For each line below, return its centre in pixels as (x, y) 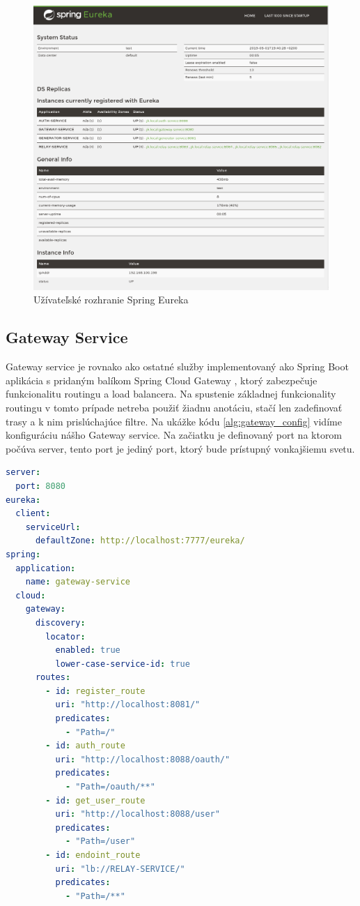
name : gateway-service (78, 582)
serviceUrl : (53, 527)
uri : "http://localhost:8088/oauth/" (143, 759)
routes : (53, 678)
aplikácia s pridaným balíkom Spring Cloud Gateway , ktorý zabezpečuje (162, 380)
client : (33, 514)
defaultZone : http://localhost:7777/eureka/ (140, 541)
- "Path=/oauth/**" (110, 787)
